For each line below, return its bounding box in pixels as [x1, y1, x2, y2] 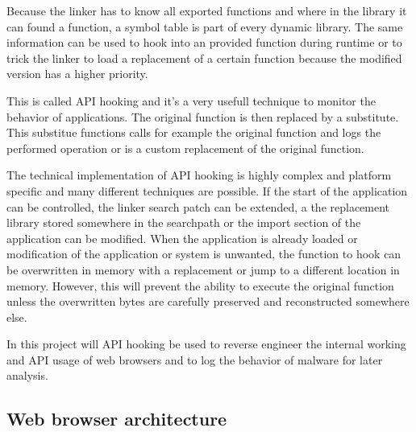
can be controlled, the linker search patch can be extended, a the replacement [6, 198, 390, 215]
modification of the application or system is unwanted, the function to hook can [6, 245, 401, 262]
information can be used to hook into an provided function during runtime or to [6, 34, 402, 51]
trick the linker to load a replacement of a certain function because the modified [6, 49, 402, 66]
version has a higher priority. [6, 65, 148, 82]
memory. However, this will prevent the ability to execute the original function [6, 277, 394, 294]
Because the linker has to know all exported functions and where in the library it [6, 2, 407, 19]
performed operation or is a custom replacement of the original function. [6, 139, 364, 156]
